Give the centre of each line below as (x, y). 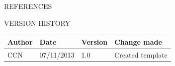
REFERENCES (28, 6)
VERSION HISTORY (37, 23)
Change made (138, 41)
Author (20, 41)
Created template (141, 54)
